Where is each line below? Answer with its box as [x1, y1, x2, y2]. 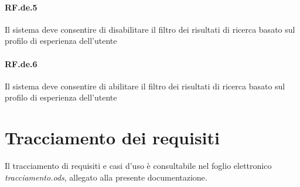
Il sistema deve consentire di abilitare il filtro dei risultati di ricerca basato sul [5, 79, 285, 92]
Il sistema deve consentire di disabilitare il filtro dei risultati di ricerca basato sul [5, 23, 295, 35]
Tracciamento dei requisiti [5, 126, 220, 150]
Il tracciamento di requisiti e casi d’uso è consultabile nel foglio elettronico [5, 160, 272, 172]
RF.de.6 [5, 57, 37, 70]
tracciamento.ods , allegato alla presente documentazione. [5, 171, 207, 183]
